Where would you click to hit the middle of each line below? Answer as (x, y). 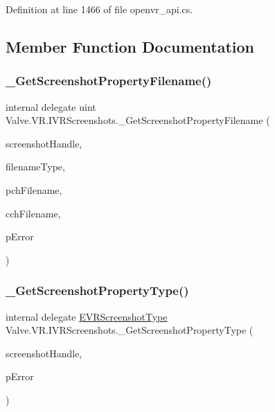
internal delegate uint (51, 106)
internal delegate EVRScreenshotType (87, 316)
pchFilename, (34, 189)
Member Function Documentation (130, 46)
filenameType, (35, 167)
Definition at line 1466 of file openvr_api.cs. (99, 9)
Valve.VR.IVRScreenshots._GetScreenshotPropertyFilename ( (138, 120)
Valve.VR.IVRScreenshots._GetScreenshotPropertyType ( (130, 330)
